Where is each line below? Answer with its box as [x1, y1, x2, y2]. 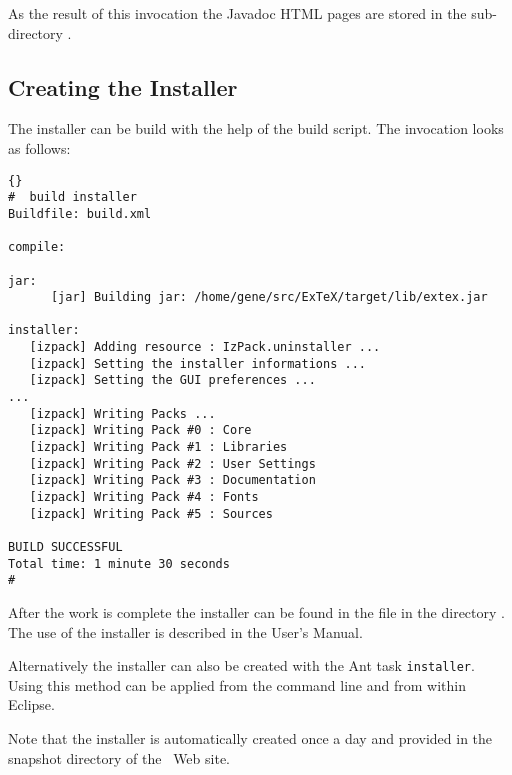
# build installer [8, 190, 137, 205]
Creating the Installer [8, 71, 238, 102]
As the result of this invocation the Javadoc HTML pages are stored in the [8, 3, 467, 23]
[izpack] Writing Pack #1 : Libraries [29, 440, 288, 455]
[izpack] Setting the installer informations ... [29, 356, 366, 371]
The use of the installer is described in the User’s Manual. [8, 621, 363, 642]
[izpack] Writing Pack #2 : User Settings [29, 456, 316, 471]
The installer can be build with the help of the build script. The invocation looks [8, 118, 504, 139]
